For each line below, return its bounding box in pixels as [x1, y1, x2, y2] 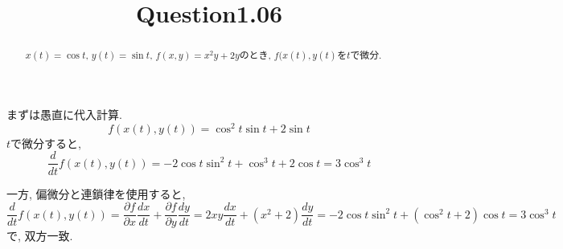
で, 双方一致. [6, 227, 73, 244]
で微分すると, [10, 134, 81, 151]
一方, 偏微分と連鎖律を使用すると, [6, 185, 186, 202]
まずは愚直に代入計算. [6, 106, 122, 123]
